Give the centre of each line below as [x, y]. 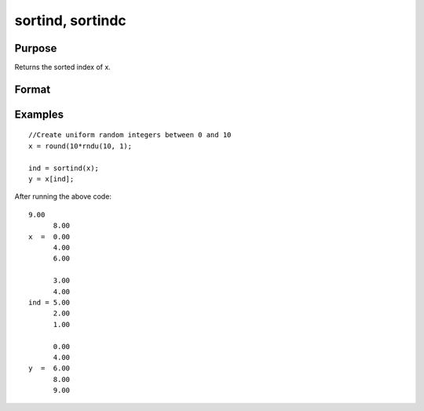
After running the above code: [63, 197]
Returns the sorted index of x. [63, 67]
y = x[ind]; [51, 179]
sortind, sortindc [71, 20]
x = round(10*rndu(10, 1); [80, 146]
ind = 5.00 [49, 302]
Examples [39, 114]
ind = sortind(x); [64, 168]
